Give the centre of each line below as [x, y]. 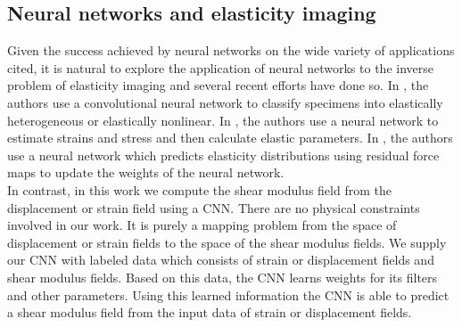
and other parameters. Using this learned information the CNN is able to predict [228, 294]
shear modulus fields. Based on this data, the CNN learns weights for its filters [223, 277]
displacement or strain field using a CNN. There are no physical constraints [214, 207]
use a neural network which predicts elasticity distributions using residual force [223, 155]
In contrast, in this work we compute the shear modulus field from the [199, 189]
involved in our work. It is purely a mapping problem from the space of [202, 225]
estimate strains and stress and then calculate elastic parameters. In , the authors [230, 138]
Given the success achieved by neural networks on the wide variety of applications [231, 50]
